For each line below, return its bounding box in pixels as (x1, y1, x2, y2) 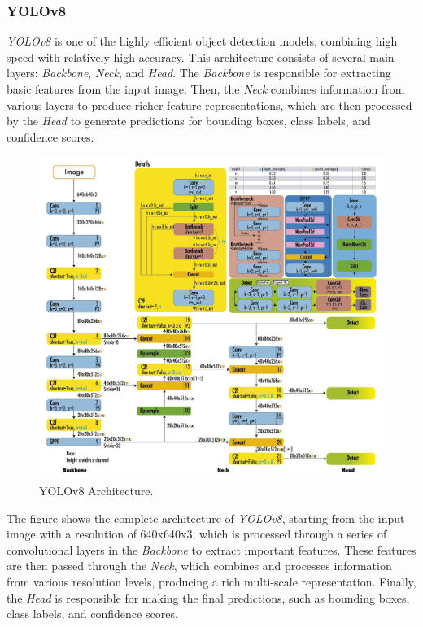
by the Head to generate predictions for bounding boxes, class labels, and (7, 112, 371, 129)
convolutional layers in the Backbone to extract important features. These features (7, 541, 416, 558)
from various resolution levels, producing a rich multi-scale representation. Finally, (7, 573, 416, 590)
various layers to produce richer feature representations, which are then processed (7, 96, 412, 113)
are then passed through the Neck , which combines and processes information (7, 557, 392, 574)
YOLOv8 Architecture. (39, 482, 154, 499)
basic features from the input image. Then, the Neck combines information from (7, 81, 405, 97)
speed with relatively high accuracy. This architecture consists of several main (7, 48, 395, 65)
